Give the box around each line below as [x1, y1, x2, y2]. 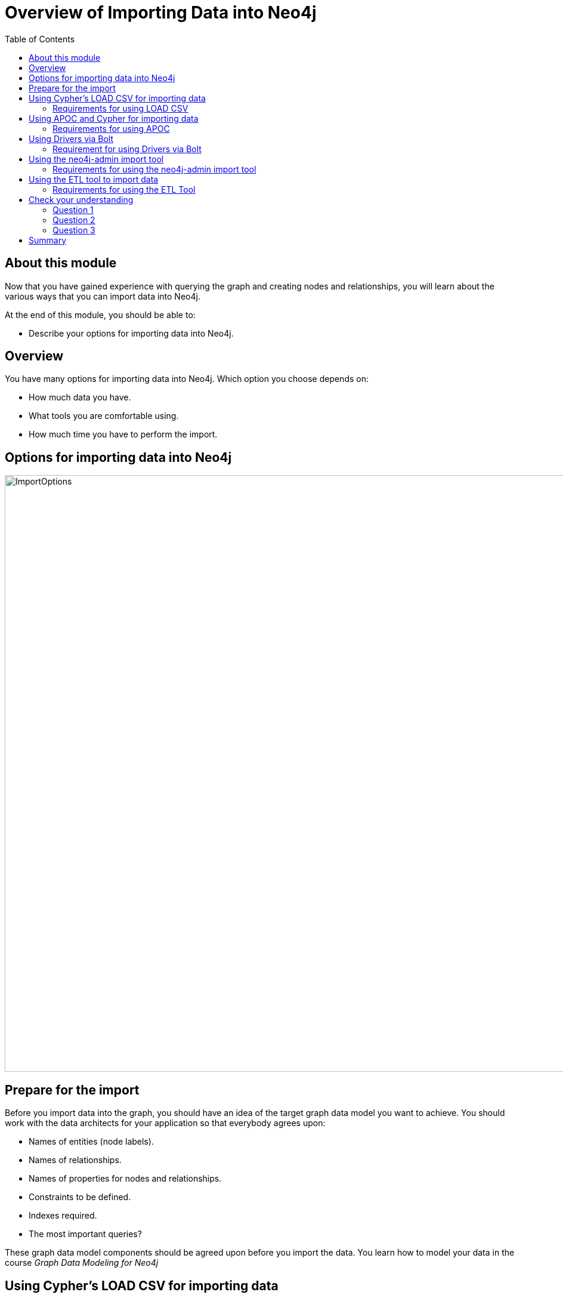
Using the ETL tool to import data [29, 174, 159, 184]
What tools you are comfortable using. [29, 411, 179, 421]
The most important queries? [29, 1229, 142, 1240]
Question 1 [52, 204, 94, 215]
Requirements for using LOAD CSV [52, 103, 188, 113]
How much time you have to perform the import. [29, 429, 218, 440]
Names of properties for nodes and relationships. [29, 1173, 222, 1184]
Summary [29, 235, 67, 245]
